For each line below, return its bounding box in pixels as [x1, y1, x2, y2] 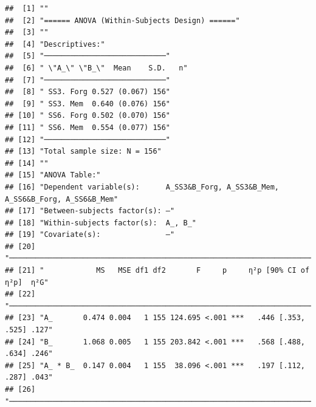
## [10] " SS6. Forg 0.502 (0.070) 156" [5, 111, 171, 120]
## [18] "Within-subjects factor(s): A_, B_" [5, 218, 196, 227]
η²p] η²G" [5, 278, 49, 287]
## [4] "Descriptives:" [5, 39, 105, 49]
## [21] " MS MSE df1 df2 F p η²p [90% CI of [5, 266, 310, 275]
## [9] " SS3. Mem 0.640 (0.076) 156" [5, 99, 171, 108]
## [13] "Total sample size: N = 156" [5, 147, 162, 156]
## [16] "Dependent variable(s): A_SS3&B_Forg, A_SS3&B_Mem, [5, 182, 280, 191]
